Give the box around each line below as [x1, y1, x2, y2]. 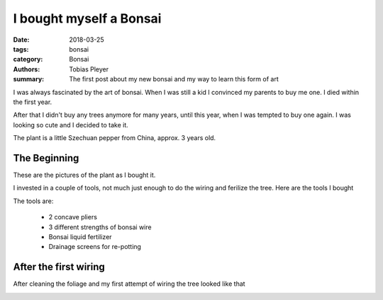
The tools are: [13, 197, 54, 205]
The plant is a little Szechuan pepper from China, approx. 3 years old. [13, 134, 216, 142]
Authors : [13, 64, 40, 74]
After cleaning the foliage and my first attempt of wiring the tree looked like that [13, 279, 245, 288]
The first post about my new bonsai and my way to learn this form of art [69, 75, 279, 83]
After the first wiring [13, 261, 106, 273]
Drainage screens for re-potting [48, 243, 142, 251]
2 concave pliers [48, 213, 97, 221]
